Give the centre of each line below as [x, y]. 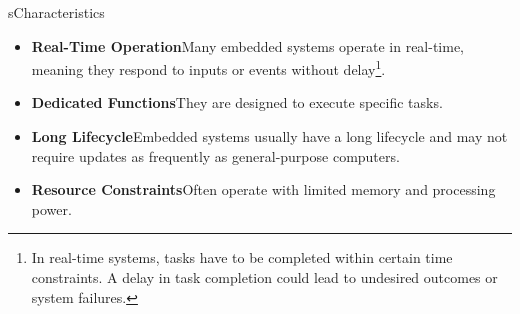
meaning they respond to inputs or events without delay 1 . [208, 67]
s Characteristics [56, 12]
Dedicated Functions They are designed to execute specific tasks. [237, 102]
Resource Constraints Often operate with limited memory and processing [263, 189]
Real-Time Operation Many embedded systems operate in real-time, [248, 45]
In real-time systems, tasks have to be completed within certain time [242, 257]
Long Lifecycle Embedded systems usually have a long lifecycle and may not [269, 136]
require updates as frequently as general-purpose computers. [215, 155]
